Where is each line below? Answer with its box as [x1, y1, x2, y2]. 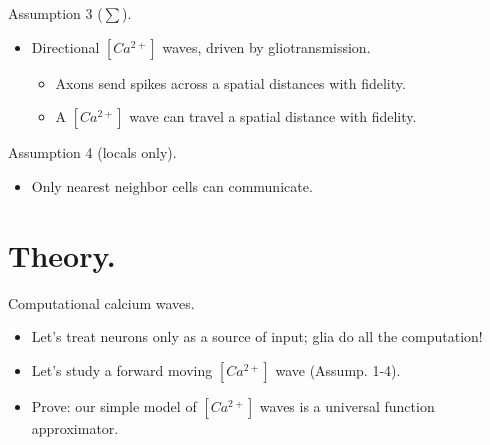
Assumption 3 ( [8, 3, 103, 23]
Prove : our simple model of [31, 395, 197, 416]
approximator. [31, 417, 119, 438]
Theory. [8, 234, 116, 275]
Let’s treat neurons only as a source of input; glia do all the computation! [31, 326, 483, 347]
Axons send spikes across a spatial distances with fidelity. [55, 72, 406, 93]
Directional [31, 36, 100, 57]
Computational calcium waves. [8, 292, 195, 313]
